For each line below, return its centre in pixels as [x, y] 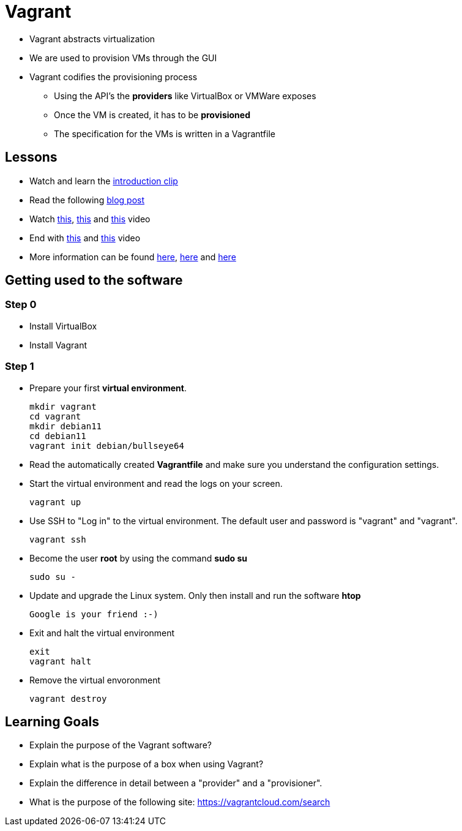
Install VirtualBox [63, 326]
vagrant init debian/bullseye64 [107, 446]
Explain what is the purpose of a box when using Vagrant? [147, 764]
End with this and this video [85, 238]
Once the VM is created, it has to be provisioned [152, 115]
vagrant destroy [68, 698]
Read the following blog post [87, 200]
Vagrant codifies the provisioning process [114, 77]
